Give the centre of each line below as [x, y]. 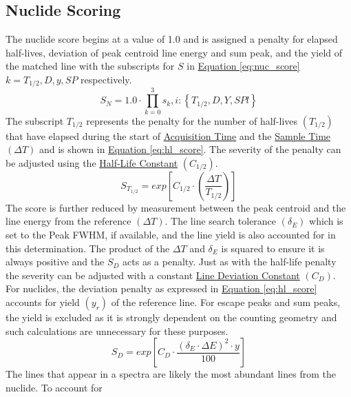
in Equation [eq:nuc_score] [243, 66]
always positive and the [55, 262]
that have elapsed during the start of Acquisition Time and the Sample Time [168, 135]
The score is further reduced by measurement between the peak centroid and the [176, 207]
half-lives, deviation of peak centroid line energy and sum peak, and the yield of [174, 52]
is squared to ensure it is [273, 248]
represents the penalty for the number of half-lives [192, 120]
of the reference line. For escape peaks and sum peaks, [226, 302]
